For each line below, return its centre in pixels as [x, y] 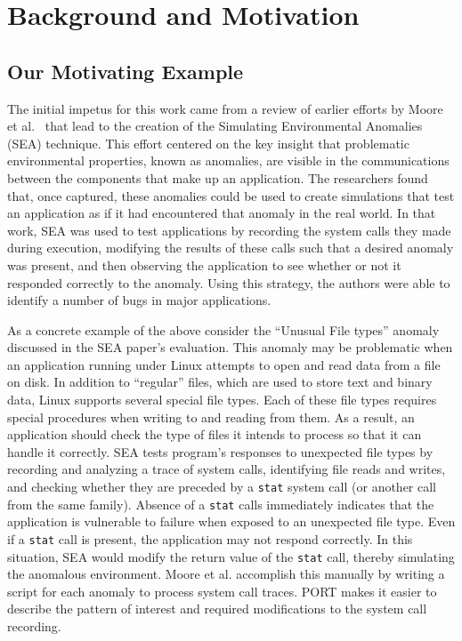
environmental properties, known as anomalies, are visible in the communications [228, 160]
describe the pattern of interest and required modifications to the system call [217, 609]
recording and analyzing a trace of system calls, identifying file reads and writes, [227, 469]
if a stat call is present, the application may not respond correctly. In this [210, 538]
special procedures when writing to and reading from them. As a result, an [211, 417]
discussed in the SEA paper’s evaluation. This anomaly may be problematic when [230, 347]
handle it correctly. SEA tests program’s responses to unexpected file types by [220, 451]
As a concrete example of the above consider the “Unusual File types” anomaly [223, 329]
